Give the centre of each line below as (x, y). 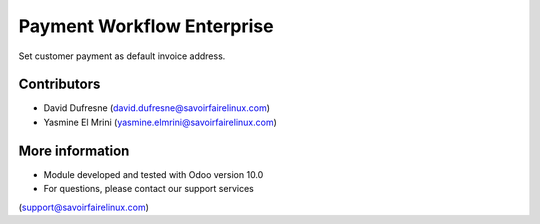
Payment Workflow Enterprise (146, 26)
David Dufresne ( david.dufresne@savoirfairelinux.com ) (156, 108)
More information (74, 150)
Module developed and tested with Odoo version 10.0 (153, 174)
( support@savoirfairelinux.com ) (84, 207)
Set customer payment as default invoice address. (122, 56)
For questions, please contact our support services (148, 189)
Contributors (59, 84)
